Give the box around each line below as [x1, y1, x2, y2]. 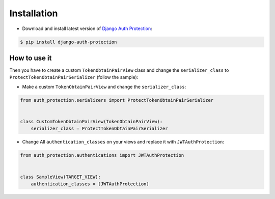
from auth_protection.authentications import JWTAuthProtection [20, 153, 184, 158]
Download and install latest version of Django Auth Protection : [22, 25, 152, 32]
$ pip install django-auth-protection [20, 39, 117, 45]
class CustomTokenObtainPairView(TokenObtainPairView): [20, 119, 163, 124]
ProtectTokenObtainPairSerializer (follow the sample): [9, 74, 139, 80]
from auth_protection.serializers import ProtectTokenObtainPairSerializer [20, 97, 214, 103]
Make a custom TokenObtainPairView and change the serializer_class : [22, 83, 186, 90]
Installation [9, 8, 58, 19]
